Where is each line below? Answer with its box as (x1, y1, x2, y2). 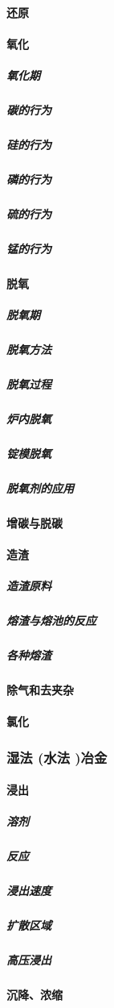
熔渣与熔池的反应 (6, 612, 96, 629)
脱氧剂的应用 (6, 479, 74, 496)
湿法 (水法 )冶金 (6, 747, 108, 767)
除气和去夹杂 (6, 681, 74, 698)
